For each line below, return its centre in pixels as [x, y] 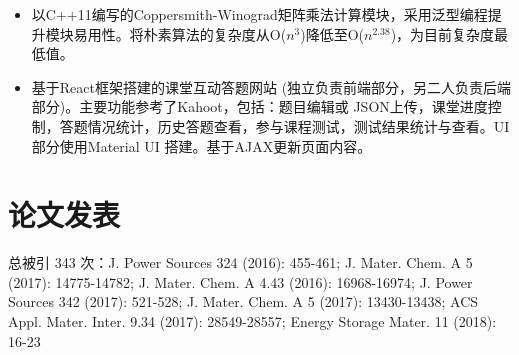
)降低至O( [332, 33]
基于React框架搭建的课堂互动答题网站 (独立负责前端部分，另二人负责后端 [271, 86]
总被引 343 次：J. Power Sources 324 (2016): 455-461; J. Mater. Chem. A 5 [240, 262]
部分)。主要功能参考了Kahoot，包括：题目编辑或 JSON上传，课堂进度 [259, 106]
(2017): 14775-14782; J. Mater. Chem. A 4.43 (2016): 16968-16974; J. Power [240, 281]
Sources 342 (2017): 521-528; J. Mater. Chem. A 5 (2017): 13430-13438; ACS [243, 301]
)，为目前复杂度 [442, 33]
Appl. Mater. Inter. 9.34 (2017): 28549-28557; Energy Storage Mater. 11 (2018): [252, 321]
